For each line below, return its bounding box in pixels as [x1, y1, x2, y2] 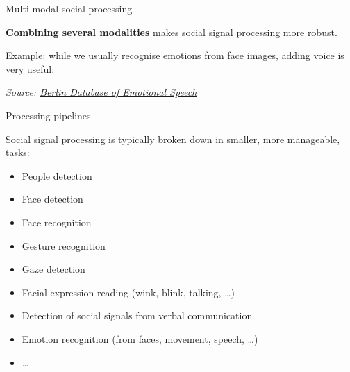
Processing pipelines [6, 108, 91, 122]
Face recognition [22, 214, 92, 229]
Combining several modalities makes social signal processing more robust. [6, 24, 337, 39]
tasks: [6, 145, 30, 160]
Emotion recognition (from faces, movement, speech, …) [22, 331, 258, 346]
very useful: [6, 61, 55, 76]
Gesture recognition [22, 238, 106, 253]
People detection [22, 168, 92, 183]
